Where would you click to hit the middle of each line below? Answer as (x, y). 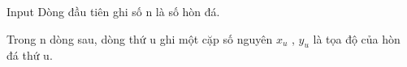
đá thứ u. (30, 55)
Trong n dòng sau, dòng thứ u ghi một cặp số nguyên (140, 38)
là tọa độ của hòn (357, 38)
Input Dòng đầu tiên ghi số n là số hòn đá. (113, 11)
